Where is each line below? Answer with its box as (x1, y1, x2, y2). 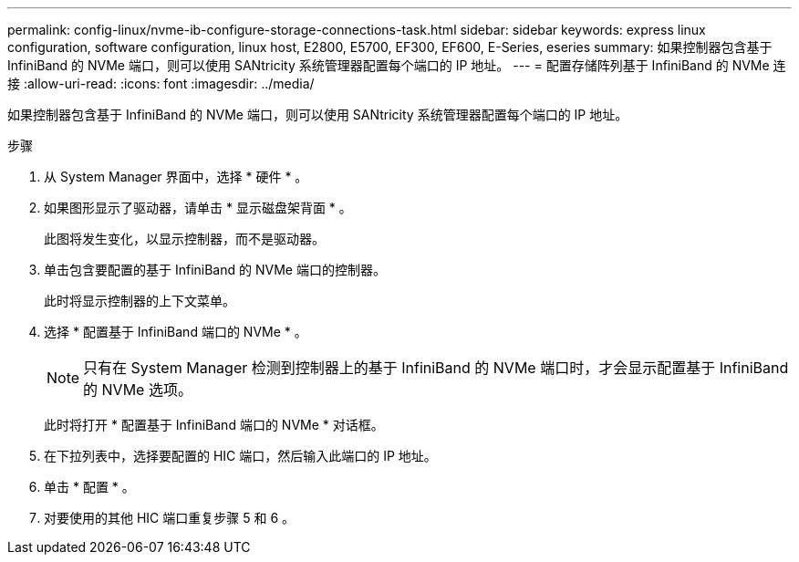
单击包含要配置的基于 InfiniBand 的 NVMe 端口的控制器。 (44, 262, 386, 277)
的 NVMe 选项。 (83, 380, 192, 399)
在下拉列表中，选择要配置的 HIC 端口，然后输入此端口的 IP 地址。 (44, 448, 437, 463)
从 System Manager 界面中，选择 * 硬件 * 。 (44, 169, 308, 184)
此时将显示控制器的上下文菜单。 (44, 293, 235, 308)
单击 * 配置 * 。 (44, 479, 135, 494)
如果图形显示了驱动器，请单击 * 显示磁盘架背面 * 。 (44, 200, 352, 215)
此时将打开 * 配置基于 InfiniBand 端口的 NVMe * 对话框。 (44, 417, 384, 432)
